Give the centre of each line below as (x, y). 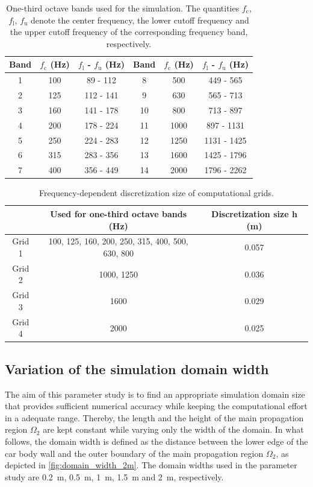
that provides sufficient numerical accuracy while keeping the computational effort (156, 406)
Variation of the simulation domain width (137, 368)
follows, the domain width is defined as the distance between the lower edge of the (156, 441)
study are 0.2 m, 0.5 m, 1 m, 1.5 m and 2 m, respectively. (114, 476)
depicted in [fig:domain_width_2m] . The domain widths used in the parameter (151, 465)
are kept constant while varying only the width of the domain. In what (173, 429)
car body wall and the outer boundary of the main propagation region (134, 453)
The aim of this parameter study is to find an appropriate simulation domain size (155, 394)
